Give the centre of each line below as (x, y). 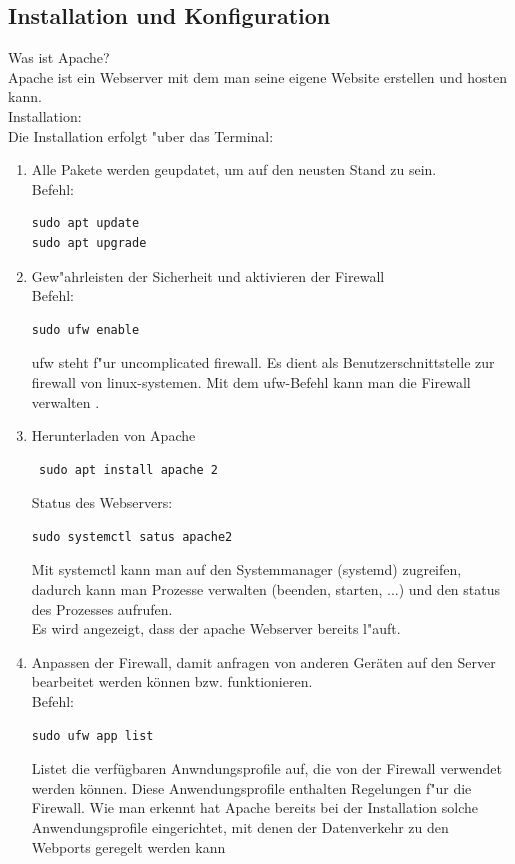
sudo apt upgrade (89, 242)
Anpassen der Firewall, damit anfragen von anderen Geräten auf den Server (263, 661)
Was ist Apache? (59, 57)
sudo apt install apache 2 (128, 469)
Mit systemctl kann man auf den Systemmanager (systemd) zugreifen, (246, 569)
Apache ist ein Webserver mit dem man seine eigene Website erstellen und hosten (258, 76)
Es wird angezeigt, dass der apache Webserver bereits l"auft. (216, 628)
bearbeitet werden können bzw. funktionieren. (172, 681)
